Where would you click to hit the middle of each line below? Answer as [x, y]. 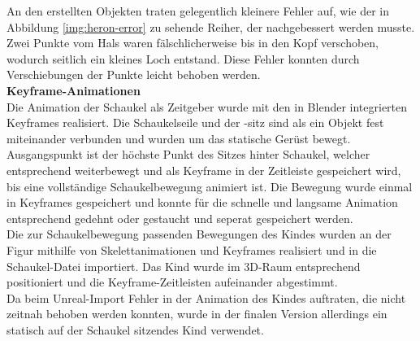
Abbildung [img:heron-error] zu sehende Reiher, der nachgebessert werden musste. [211, 26]
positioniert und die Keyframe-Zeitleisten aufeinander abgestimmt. [172, 282]
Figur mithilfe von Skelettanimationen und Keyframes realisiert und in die [192, 249]
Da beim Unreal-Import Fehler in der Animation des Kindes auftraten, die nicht [206, 297]
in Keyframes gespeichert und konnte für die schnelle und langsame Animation [202, 202]
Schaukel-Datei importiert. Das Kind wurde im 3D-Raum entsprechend [184, 266]
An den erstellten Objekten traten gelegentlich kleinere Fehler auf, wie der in [198, 11]
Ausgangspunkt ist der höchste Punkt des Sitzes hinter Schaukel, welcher [188, 154]
